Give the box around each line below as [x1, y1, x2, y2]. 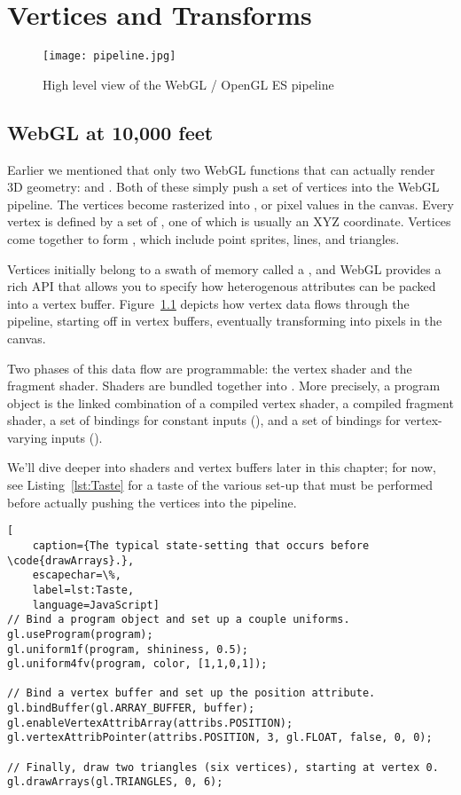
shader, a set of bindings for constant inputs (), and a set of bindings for [7, 411, 401, 429]
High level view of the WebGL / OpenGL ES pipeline [43, 75, 334, 93]
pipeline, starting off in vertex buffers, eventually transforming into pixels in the [7, 311, 442, 330]
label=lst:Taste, [32, 583, 135, 596]
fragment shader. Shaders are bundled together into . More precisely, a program [7, 376, 441, 395]
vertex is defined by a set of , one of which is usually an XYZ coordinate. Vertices [7, 212, 451, 231]
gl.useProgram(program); [7, 627, 153, 641]
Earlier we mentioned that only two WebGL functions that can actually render [7, 160, 435, 178]
